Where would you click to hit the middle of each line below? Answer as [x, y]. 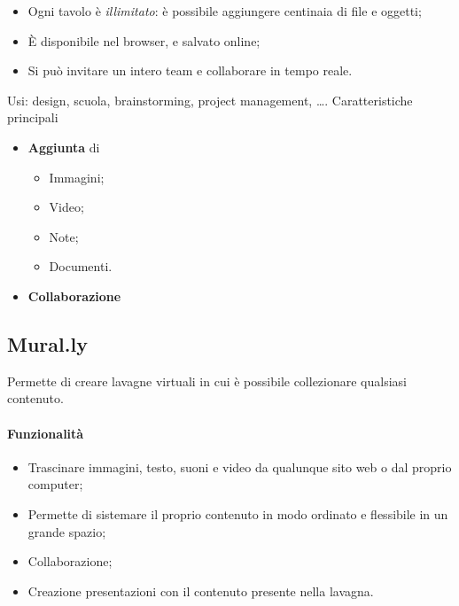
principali [33, 117]
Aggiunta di [64, 147]
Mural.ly [47, 343]
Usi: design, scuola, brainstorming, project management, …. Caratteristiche [210, 100]
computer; [55, 484]
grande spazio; [67, 531]
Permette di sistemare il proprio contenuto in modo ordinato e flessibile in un [238, 513]
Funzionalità [46, 433]
